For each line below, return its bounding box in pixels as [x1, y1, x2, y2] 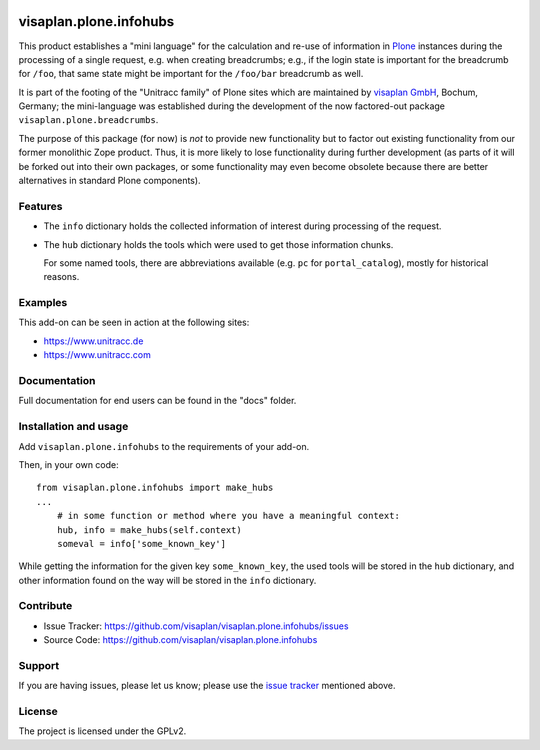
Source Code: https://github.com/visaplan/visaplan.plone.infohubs [43, 634, 318, 646]
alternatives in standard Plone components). [18, 175, 201, 187]
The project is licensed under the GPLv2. [18, 725, 187, 737]
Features [18, 199, 63, 213]
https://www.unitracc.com [43, 349, 152, 361]
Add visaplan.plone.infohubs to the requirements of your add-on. [18, 440, 310, 452]
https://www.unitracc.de [43, 335, 144, 347]
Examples [18, 296, 68, 310]
